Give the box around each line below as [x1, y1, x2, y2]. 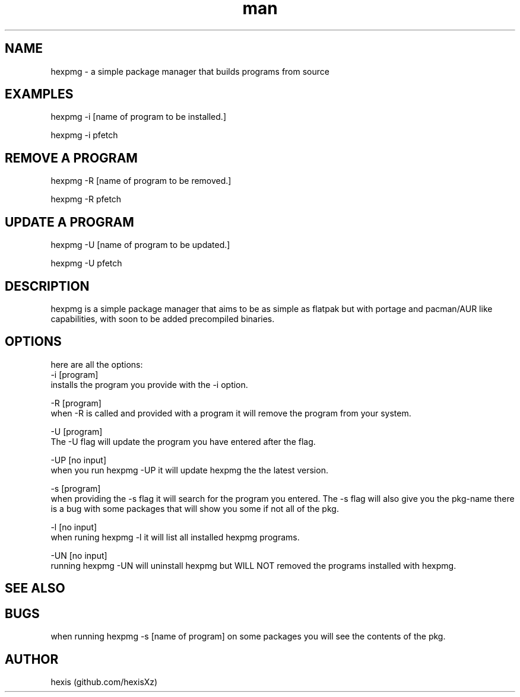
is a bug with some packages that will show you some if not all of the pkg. [50, 503, 339, 514]
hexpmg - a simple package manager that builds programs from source [50, 66, 329, 77]
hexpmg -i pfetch [50, 130, 118, 141]
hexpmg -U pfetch [50, 258, 122, 269]
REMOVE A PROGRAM [5, 150, 138, 166]
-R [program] [50, 397, 102, 408]
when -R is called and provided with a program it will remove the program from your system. [50, 408, 411, 418]
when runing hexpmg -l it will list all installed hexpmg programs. [50, 531, 300, 542]
